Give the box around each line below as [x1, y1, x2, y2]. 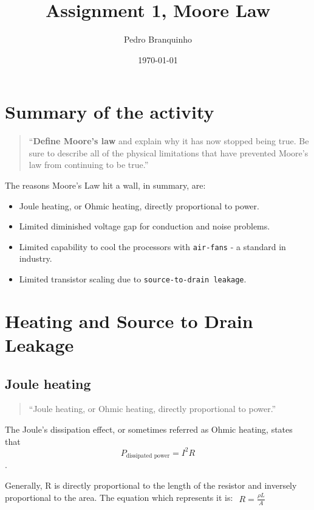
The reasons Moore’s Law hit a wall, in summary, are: [5, 179, 206, 192]
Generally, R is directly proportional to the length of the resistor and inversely [5, 478, 297, 491]
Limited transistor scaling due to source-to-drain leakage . [19, 273, 247, 285]
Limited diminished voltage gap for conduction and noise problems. [19, 220, 270, 232]
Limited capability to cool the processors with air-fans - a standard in [19, 240, 286, 253]
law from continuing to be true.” [29, 158, 149, 171]
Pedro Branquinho [123, 33, 193, 46]
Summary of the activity [5, 99, 214, 124]
